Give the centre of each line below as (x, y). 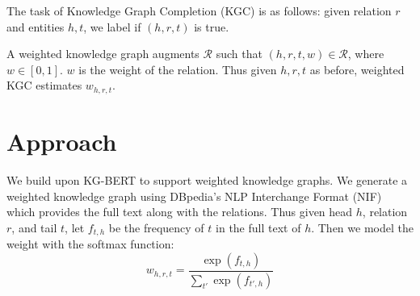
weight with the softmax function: (90, 244)
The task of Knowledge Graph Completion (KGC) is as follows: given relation (199, 10)
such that (239, 54)
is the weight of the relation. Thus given (178, 69)
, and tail (34, 227)
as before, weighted (357, 69)
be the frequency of (156, 227)
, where (366, 54)
